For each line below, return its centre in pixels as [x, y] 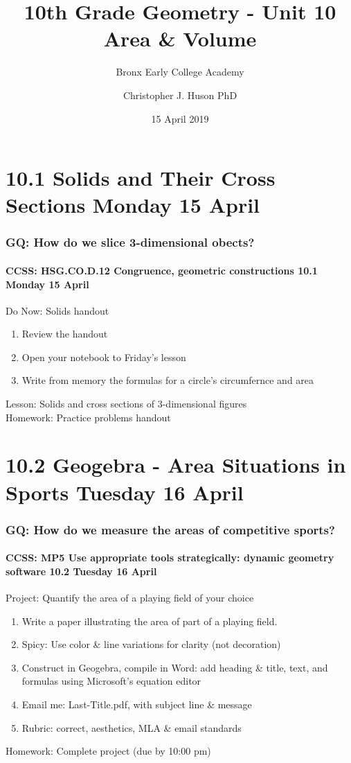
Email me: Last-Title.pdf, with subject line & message [137, 704]
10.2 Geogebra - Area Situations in [176, 465]
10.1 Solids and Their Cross [141, 178]
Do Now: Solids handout [57, 310]
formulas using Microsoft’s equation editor [111, 681]
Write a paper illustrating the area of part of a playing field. [150, 621]
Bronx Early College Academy [180, 72]
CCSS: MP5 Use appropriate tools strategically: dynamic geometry [170, 558]
